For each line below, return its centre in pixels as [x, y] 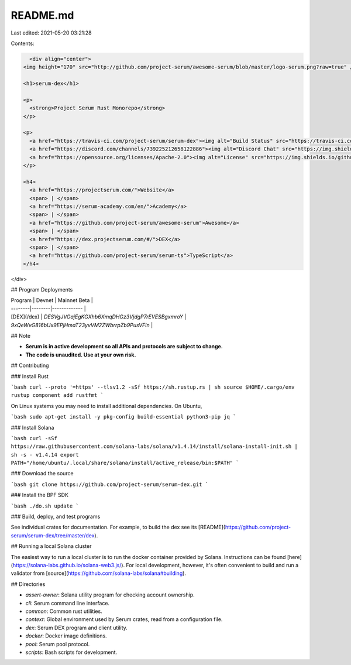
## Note [21, 336]
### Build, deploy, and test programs [56, 517]
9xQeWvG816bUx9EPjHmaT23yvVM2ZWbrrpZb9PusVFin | [82, 325]
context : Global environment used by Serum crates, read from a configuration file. [124, 619]
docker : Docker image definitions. [66, 636]
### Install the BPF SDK [39, 495]
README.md [42, 15]
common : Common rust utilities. [64, 611]
